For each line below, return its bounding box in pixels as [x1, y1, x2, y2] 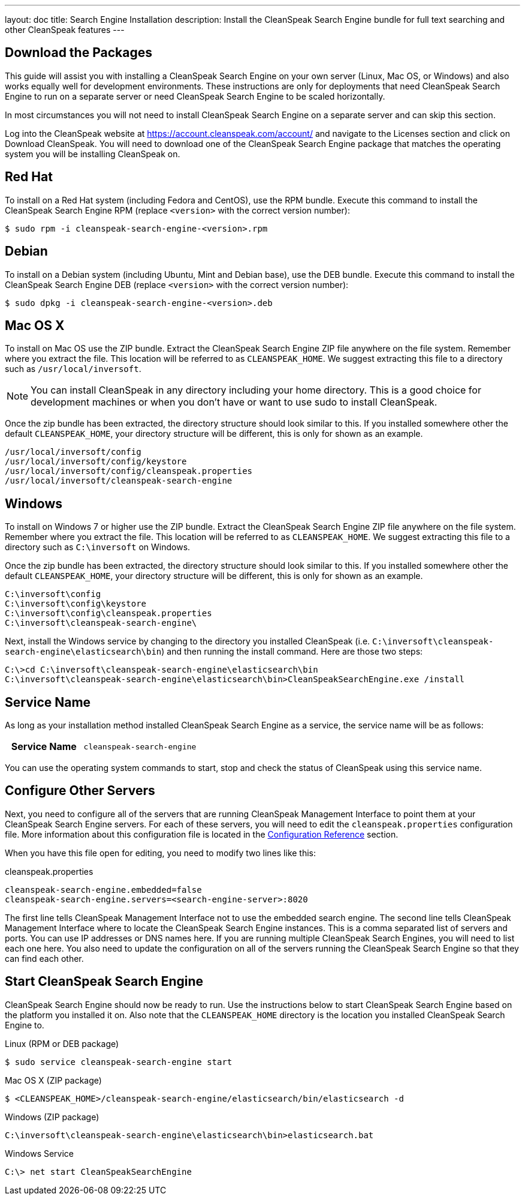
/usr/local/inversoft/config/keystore [5, 457, 187, 467]
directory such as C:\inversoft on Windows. [5, 542, 191, 553]
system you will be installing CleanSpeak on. [5, 148, 180, 159]
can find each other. [5, 953, 84, 964]
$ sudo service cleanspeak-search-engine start [5, 1057, 233, 1067]
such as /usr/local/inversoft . [5, 364, 141, 374]
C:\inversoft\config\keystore [5, 599, 147, 609]
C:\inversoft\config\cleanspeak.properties [5, 608, 212, 619]
